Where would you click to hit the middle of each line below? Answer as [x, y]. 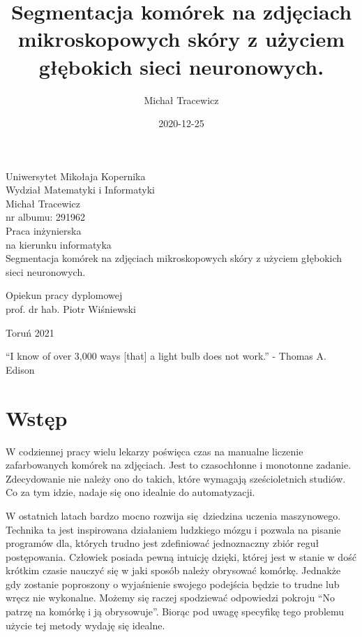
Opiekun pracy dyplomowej [64, 295]
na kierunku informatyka [59, 244]
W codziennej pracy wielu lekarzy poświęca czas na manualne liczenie [154, 451]
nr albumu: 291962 [46, 217]
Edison [20, 369]
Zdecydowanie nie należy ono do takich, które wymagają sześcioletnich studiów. [176, 478]
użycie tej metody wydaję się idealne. [85, 625]
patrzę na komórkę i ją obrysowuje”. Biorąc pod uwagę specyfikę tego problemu [175, 612]
